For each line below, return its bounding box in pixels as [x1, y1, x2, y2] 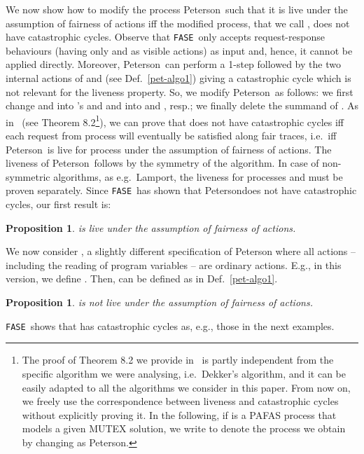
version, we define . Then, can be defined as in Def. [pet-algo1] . [6, 271, 278, 286]
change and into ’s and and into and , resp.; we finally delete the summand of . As [6, 98, 358, 113]
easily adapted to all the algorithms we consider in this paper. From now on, [22, 380, 351, 394]
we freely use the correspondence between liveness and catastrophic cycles [22, 394, 339, 408]
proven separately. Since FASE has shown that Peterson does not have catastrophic [6, 183, 357, 198]
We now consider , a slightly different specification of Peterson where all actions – [6, 244, 356, 259]
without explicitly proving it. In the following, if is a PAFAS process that [22, 407, 337, 422]
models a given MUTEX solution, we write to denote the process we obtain [22, 421, 346, 436]
